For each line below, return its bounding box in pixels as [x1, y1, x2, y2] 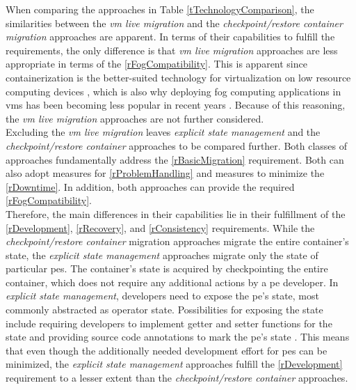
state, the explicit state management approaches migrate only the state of [6, 247, 318, 262]
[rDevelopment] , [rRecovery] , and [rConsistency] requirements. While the [6, 220, 315, 235]
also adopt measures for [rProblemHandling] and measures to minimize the [6, 166, 325, 180]
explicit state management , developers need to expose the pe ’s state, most [6, 288, 319, 303]
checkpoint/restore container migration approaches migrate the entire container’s [6, 234, 349, 249]
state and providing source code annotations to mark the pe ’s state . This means [6, 329, 350, 344]
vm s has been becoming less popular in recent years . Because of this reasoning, [6, 97, 346, 112]
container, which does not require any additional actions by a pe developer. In [6, 274, 339, 289]
